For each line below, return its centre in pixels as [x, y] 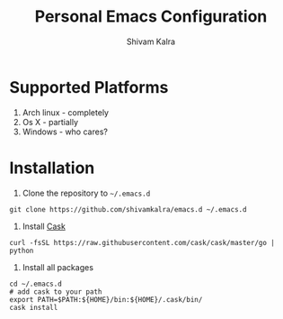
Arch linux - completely [66, 112]
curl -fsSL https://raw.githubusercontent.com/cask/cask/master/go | [142, 242]
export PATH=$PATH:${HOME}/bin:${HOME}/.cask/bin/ [106, 299]
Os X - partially [50, 122]
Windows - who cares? [65, 132]
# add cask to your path [56, 292]
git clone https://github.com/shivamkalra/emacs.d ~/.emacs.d [128, 209]
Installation [52, 168]
